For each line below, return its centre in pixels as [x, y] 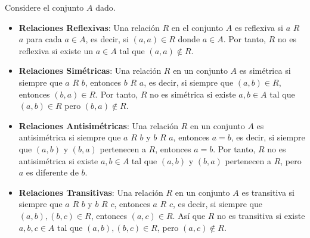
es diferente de [52, 172]
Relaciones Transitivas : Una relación [91, 192]
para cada [44, 39]
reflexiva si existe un [56, 50]
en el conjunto [197, 27]
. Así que [189, 215]
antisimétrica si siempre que [70, 137]
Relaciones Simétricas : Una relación [90, 71]
